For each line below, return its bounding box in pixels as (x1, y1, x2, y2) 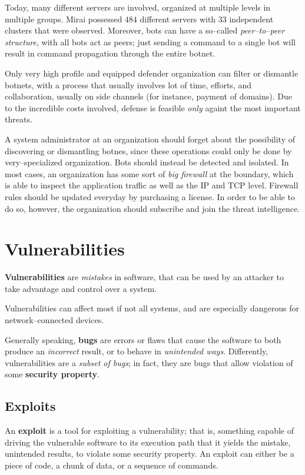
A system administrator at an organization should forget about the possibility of (5, 132, 295, 145)
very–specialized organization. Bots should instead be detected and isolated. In (5, 156, 289, 168)
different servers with (140, 12, 216, 25)
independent (229, 12, 274, 25)
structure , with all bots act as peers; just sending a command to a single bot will (5, 35, 296, 48)
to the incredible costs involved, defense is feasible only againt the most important (5, 101, 301, 114)
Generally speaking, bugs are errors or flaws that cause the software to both (5, 333, 281, 346)
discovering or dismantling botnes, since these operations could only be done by (5, 144, 292, 157)
